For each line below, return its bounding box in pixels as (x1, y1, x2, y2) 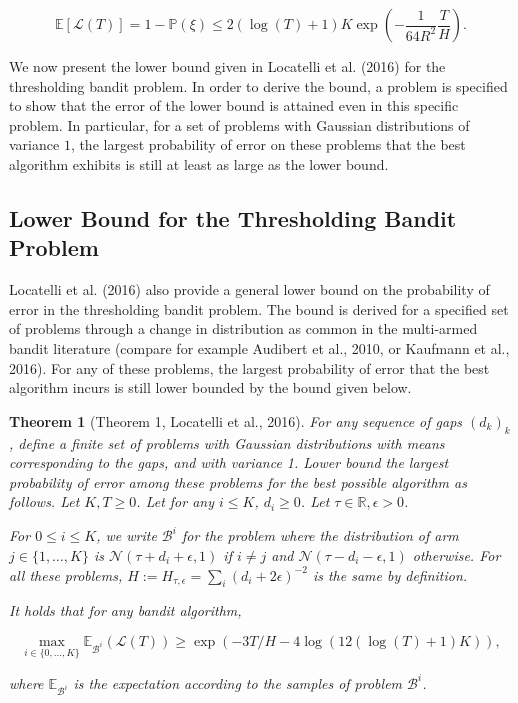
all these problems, (9, 564, 123, 585)
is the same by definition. (312, 564, 468, 585)
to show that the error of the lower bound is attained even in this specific (9, 95, 459, 116)
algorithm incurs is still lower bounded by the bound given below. (9, 377, 412, 398)
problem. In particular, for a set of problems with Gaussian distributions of (9, 114, 470, 135)
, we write (96, 525, 157, 546)
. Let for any (136, 491, 214, 512)
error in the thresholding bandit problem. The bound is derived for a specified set (9, 298, 509, 319)
